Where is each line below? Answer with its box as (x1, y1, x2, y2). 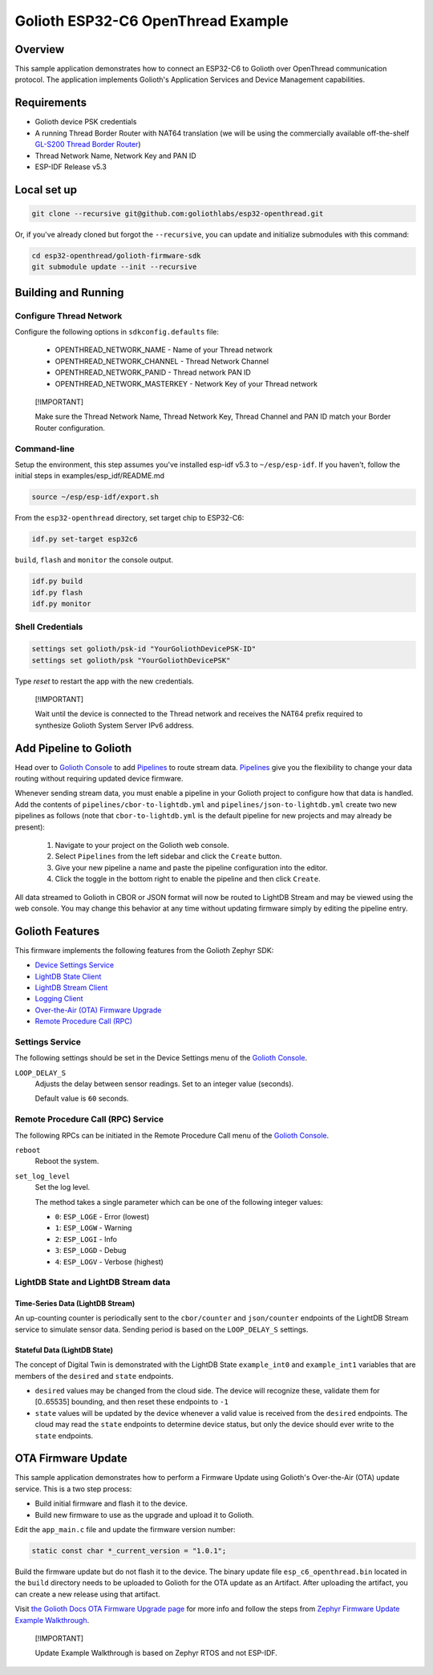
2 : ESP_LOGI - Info (55, 1234, 118, 1243)
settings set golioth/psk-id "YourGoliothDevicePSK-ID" (31, 644, 257, 654)
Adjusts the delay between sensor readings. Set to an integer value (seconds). (34, 1079, 294, 1089)
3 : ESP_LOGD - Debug (55, 1246, 127, 1255)
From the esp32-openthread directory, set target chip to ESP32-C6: (14, 513, 245, 523)
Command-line (14, 443, 75, 454)
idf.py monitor (31, 599, 91, 608)
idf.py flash (31, 588, 83, 597)
